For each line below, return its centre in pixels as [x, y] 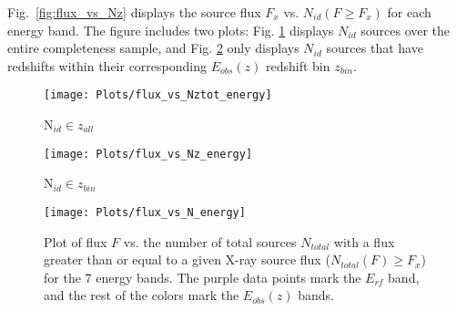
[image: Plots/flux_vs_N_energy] [145, 212]
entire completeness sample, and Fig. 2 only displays [153, 48]
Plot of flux [76, 241]
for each [409, 12]
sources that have [375, 48]
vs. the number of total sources [210, 241]
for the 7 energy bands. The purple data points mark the [203, 277]
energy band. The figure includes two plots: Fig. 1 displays [171, 30]
